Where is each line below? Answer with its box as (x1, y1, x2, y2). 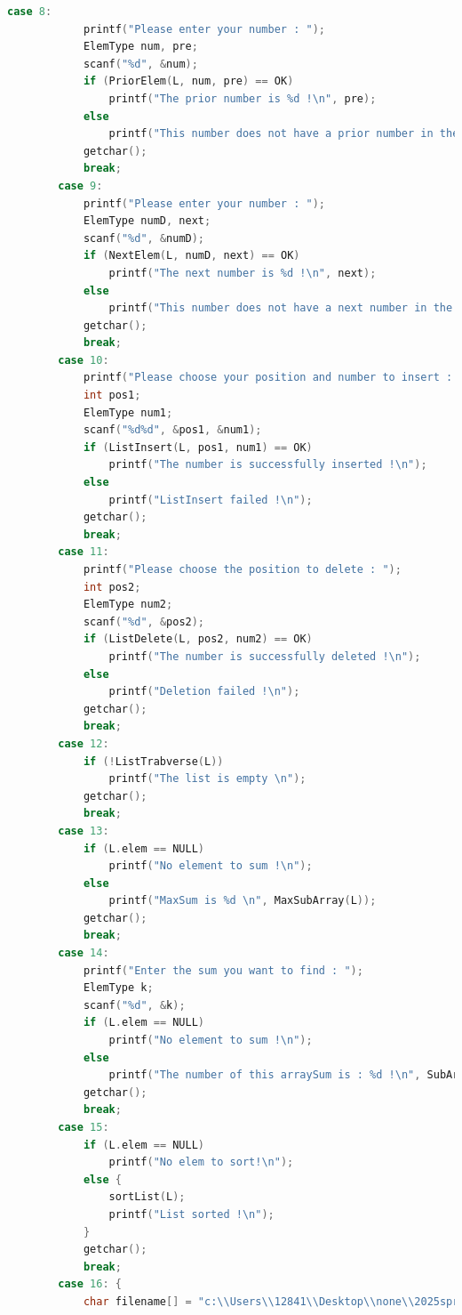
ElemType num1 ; (83, 406, 173, 419)
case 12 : (58, 737, 109, 750)
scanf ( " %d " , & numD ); (83, 231, 205, 245)
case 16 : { (58, 1278, 122, 1291)
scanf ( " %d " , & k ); (83, 998, 186, 1012)
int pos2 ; (83, 580, 141, 593)
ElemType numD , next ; (83, 214, 211, 228)
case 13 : (58, 824, 109, 837)
